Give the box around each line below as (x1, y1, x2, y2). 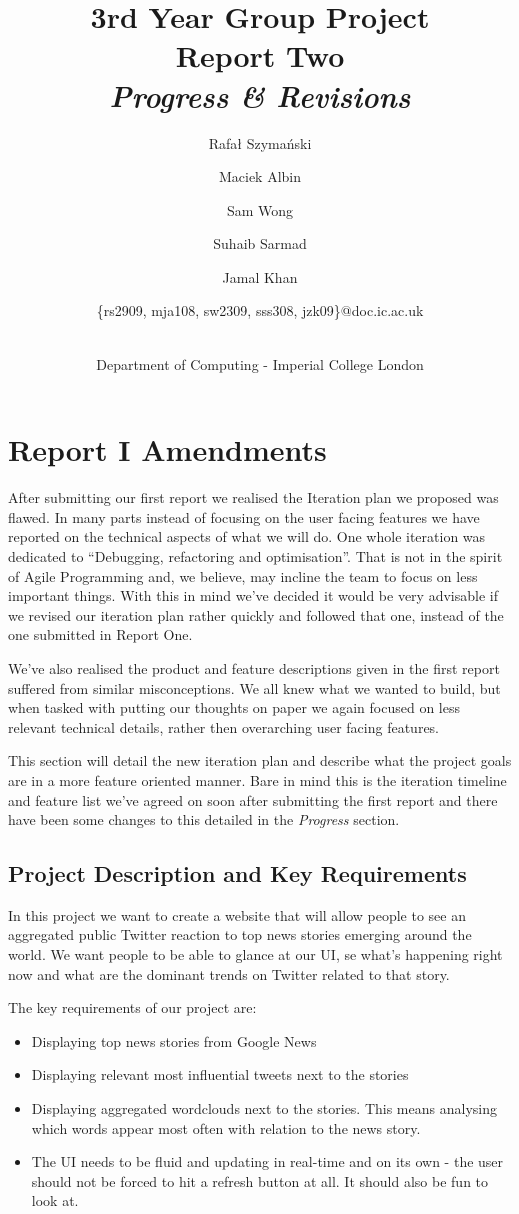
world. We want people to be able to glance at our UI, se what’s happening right (8, 944, 503, 965)
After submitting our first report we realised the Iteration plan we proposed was (8, 487, 499, 508)
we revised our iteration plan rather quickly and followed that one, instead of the (8, 604, 504, 625)
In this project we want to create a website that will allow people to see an (8, 904, 466, 925)
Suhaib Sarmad (213, 233, 307, 254)
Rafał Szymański (208, 132, 312, 153)
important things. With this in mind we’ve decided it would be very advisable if (8, 585, 498, 606)
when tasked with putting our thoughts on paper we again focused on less (8, 697, 460, 718)
